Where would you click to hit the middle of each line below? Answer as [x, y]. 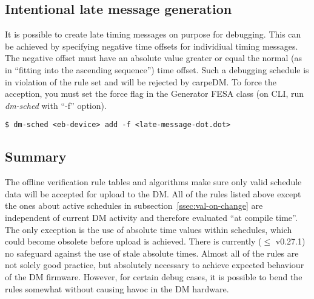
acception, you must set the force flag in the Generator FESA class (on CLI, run [155, 94]
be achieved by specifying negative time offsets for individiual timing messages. [152, 46]
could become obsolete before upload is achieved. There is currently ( [133, 241]
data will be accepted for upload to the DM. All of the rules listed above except [153, 193]
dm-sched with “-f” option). [56, 105]
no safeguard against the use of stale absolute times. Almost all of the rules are [152, 253]
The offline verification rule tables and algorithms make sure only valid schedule [153, 182]
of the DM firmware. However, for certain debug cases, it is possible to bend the [154, 276]
